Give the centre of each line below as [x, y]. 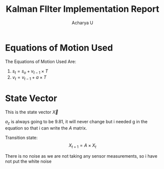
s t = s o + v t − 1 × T [30, 71]
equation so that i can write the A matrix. [46, 128]
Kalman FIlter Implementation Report [82, 9]
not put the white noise [28, 161]
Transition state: [21, 138]
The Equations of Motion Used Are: [41, 61]
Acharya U [82, 23]
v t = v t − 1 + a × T [29, 78]
